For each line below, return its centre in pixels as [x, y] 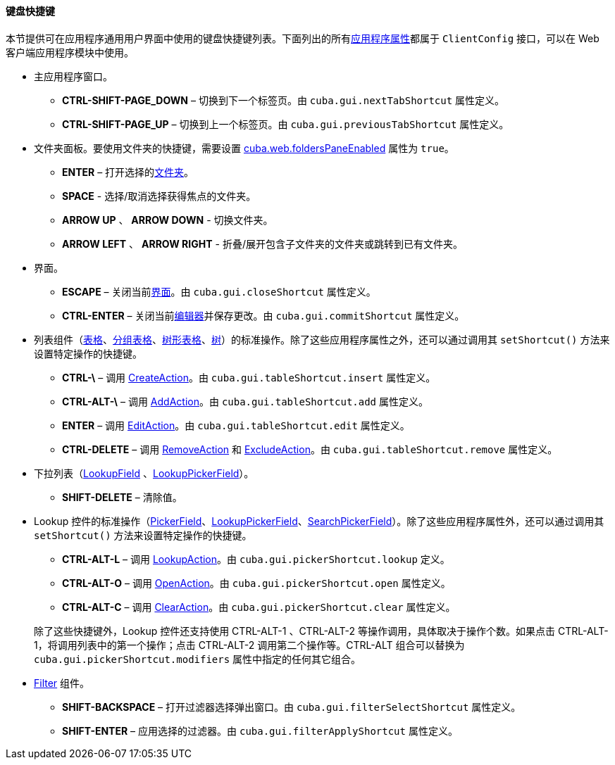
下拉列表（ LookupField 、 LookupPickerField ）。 [144, 473]
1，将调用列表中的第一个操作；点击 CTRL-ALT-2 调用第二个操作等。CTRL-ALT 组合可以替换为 [249, 645]
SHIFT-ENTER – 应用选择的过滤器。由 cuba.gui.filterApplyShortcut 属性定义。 [260, 731]
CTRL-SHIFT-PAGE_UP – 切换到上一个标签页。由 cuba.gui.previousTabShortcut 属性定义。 [286, 124]
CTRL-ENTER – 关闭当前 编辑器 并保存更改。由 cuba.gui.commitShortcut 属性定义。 [263, 315]
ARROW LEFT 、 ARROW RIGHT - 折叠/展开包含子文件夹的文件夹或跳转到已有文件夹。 [262, 244]
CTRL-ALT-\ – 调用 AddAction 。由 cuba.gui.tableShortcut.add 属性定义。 [245, 401]
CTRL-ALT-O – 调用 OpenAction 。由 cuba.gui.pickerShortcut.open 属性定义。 [256, 583]
